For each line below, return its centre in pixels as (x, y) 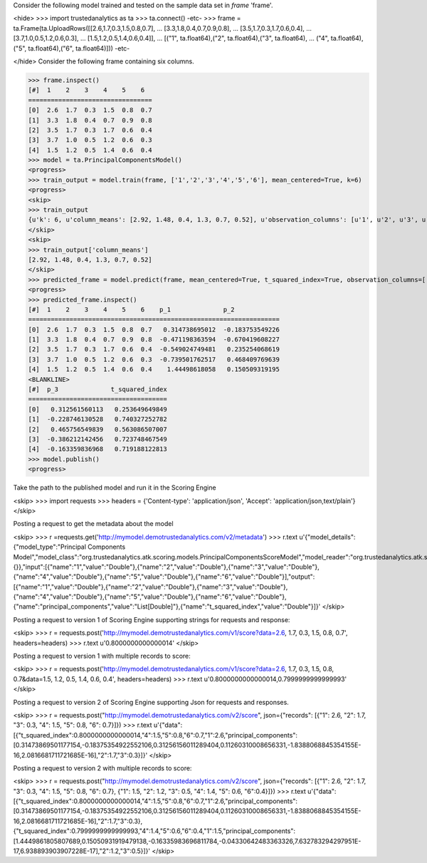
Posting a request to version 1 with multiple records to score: (102, 656)
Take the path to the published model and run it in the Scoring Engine (115, 487)
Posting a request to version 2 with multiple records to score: (102, 768)
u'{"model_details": (327, 537)
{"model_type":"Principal (50, 547)
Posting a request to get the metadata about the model (93, 524)
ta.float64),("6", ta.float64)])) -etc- (79, 48)
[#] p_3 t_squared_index (97, 389)
